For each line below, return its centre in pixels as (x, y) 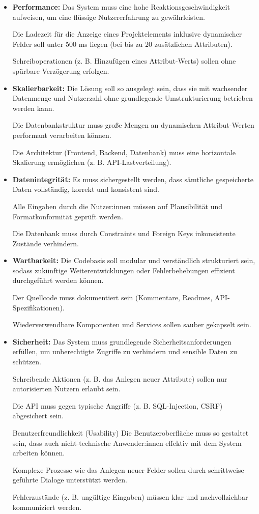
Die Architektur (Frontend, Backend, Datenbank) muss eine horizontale (124, 152)
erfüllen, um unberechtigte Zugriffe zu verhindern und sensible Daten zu (125, 351)
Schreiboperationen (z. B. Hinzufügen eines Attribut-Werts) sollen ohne (124, 61)
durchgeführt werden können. (58, 280)
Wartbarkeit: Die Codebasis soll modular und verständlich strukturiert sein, (134, 260)
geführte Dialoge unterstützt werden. (70, 480)
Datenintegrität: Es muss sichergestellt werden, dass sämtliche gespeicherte (133, 179)
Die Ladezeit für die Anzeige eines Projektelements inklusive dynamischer (127, 34)
